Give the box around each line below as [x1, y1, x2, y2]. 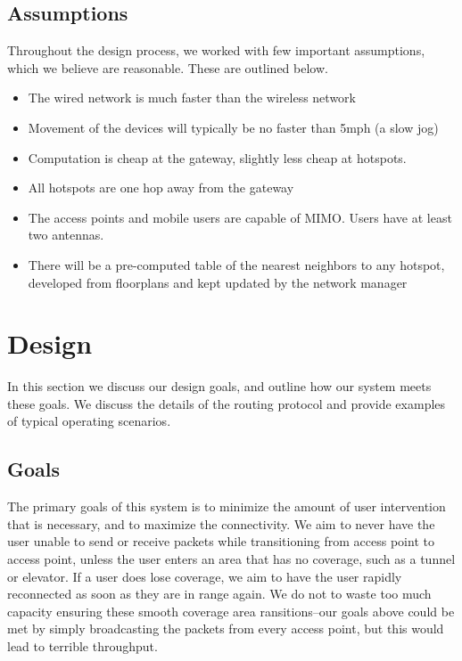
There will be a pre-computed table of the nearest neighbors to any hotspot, [28, 255, 445, 273]
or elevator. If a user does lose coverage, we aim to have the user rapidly [7, 567, 402, 585]
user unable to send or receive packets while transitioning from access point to [7, 532, 434, 551]
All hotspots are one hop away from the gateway [28, 178, 294, 197]
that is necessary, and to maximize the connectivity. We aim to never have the [7, 514, 435, 533]
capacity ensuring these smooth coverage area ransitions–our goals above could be [7, 601, 455, 620]
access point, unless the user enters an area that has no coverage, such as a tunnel [7, 550, 456, 568]
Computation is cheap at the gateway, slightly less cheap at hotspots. [28, 148, 407, 167]
